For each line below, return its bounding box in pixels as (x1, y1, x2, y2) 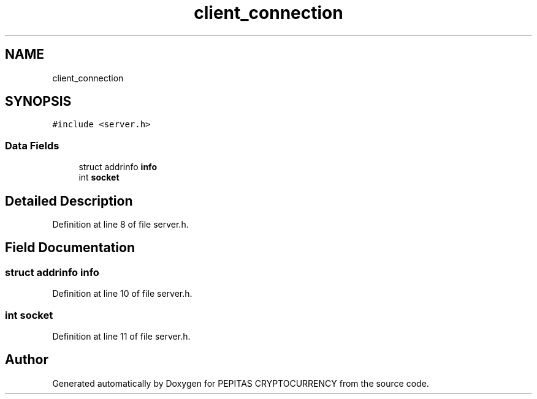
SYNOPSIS (5, 94, 72, 110)
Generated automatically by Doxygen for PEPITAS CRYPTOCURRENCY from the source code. (52, 378, 429, 389)
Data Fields (5, 139, 59, 152)
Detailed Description (5, 193, 133, 209)
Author (5, 352, 48, 368)
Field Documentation (5, 240, 135, 256)
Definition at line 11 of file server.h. (52, 331, 191, 341)
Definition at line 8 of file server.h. (52, 219, 189, 230)
